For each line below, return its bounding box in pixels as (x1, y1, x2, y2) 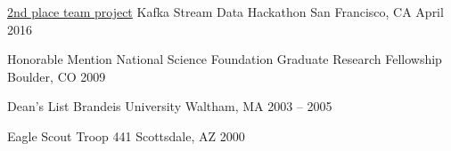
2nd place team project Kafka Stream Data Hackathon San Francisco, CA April (7, 3, 444, 20)
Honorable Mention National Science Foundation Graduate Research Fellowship (7, 50, 442, 68)
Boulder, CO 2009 (7, 67, 106, 85)
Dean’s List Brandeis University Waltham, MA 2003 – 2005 (7, 97, 332, 115)
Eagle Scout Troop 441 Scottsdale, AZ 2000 (7, 126, 245, 145)
